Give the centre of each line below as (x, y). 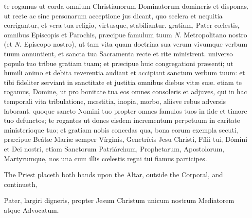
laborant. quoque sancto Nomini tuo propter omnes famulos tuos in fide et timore (126, 110)
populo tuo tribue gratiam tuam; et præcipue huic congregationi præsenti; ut (119, 63)
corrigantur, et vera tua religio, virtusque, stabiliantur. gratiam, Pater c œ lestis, (122, 25)
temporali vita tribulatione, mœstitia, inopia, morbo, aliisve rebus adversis (115, 101)
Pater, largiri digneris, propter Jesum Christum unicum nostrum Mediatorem (119, 200)
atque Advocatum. (31, 210)
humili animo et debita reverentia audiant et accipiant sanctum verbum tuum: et (125, 73)
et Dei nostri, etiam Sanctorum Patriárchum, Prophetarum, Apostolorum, (114, 148)
